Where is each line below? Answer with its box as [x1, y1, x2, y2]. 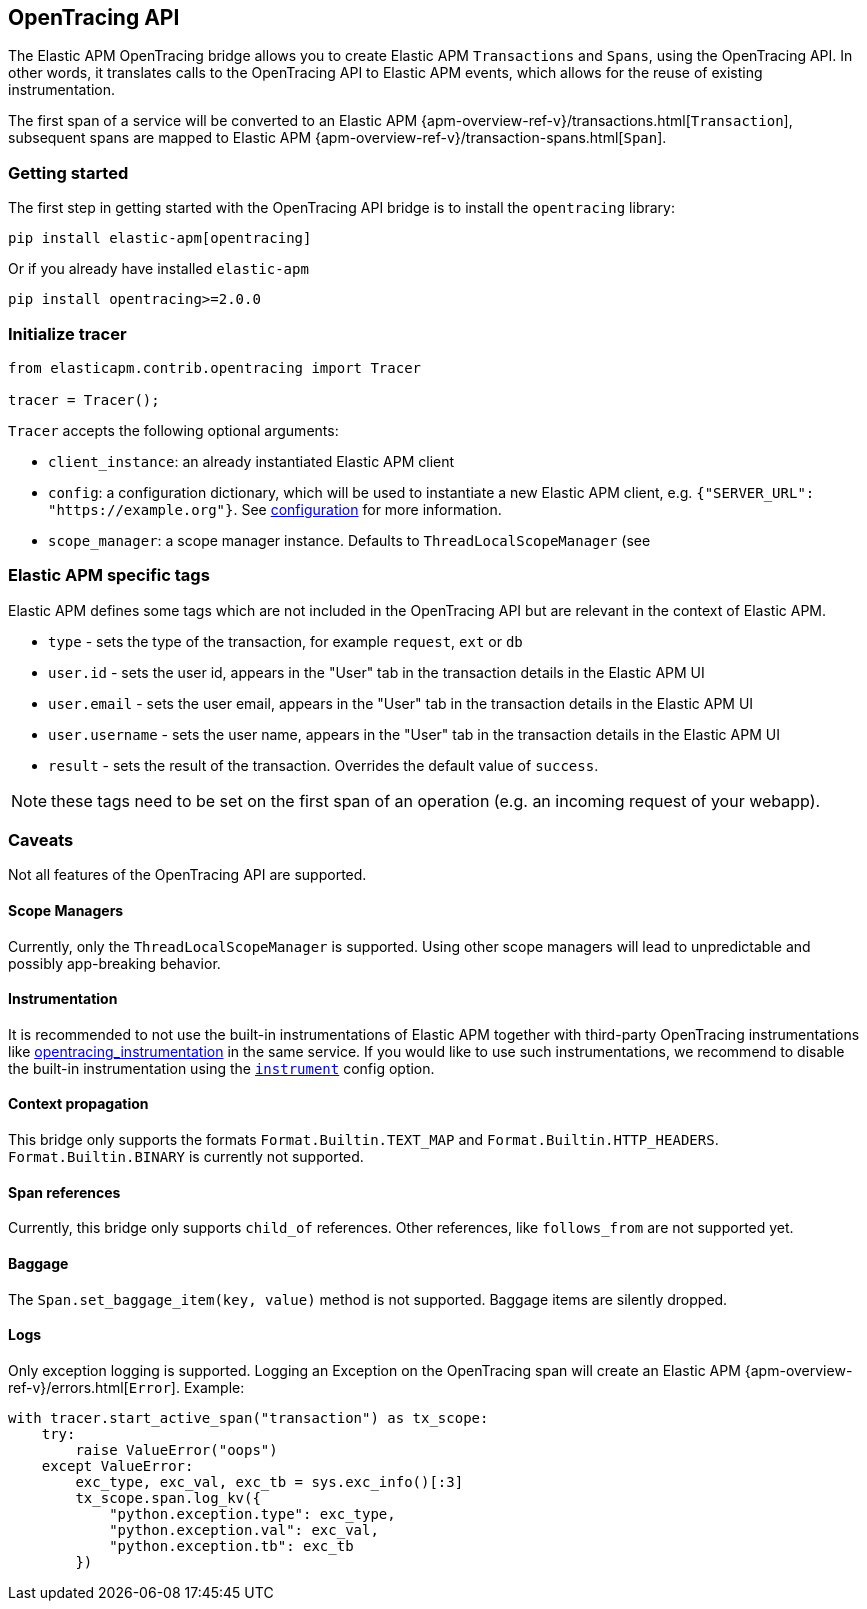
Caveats [8, 830, 74, 851]
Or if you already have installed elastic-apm [8, 260, 309, 278]
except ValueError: [41, 1457, 194, 1474]
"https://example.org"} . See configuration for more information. [48, 500, 502, 518]
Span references [8, 1183, 121, 1201]
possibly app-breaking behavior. [8, 954, 221, 972]
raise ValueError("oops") [75, 1441, 278, 1458]
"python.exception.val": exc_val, [109, 1521, 379, 1538]
